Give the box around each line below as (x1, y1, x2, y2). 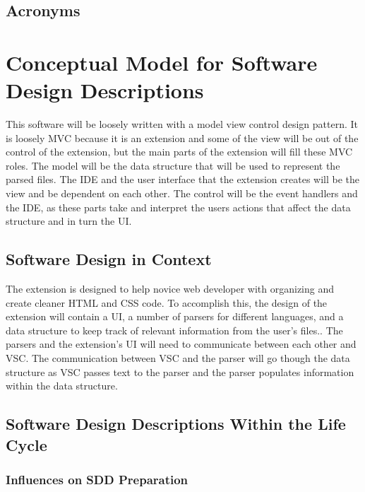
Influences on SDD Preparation (6, 470, 189, 488)
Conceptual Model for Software (6, 47, 318, 76)
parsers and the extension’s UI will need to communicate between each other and (6, 336, 357, 351)
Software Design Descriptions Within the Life (6, 413, 346, 435)
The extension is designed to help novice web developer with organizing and (6, 281, 335, 296)
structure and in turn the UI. (6, 213, 132, 228)
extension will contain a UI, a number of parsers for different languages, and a (6, 309, 344, 324)
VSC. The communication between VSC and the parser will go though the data (6, 351, 350, 365)
